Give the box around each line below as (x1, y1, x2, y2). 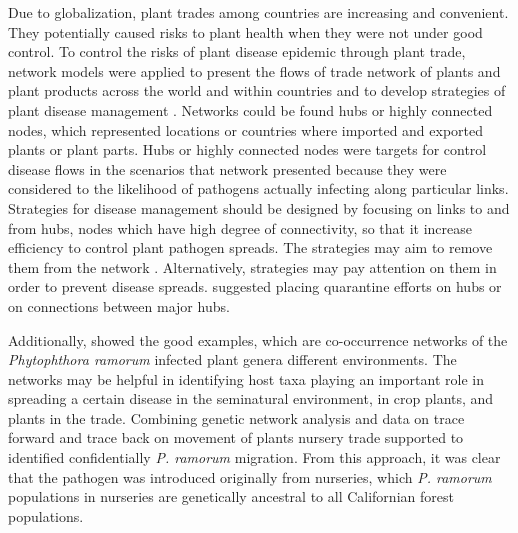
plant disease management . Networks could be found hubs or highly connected (8, 99, 493, 120)
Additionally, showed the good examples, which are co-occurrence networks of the (8, 329, 508, 350)
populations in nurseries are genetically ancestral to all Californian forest (8, 486, 454, 507)
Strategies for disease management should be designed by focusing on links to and (8, 197, 510, 218)
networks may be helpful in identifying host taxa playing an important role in (8, 368, 484, 389)
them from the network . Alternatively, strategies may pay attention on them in (8, 256, 497, 277)
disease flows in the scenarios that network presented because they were (8, 158, 447, 179)
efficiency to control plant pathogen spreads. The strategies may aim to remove (8, 237, 493, 258)
